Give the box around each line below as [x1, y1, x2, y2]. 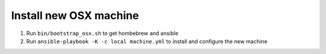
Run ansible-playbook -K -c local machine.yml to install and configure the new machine [26, 37, 268, 45]
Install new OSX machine [11, 9, 139, 22]
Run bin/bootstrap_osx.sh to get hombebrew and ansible [26, 30, 179, 37]
